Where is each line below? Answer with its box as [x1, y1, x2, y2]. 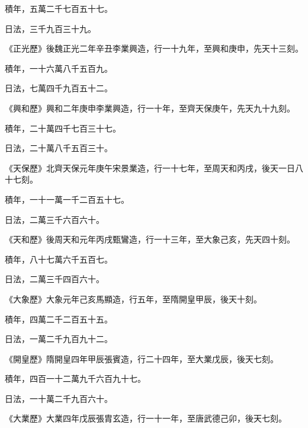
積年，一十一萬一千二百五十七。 [5, 193, 129, 205]
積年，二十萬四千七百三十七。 [5, 122, 121, 134]
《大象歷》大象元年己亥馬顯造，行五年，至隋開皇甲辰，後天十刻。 [5, 292, 262, 305]
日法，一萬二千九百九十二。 [5, 333, 113, 345]
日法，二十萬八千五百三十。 [5, 142, 113, 154]
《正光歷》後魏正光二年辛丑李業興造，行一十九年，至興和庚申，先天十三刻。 [5, 42, 303, 55]
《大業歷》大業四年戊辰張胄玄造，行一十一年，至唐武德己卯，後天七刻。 [5, 412, 287, 424]
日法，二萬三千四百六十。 [5, 273, 104, 285]
